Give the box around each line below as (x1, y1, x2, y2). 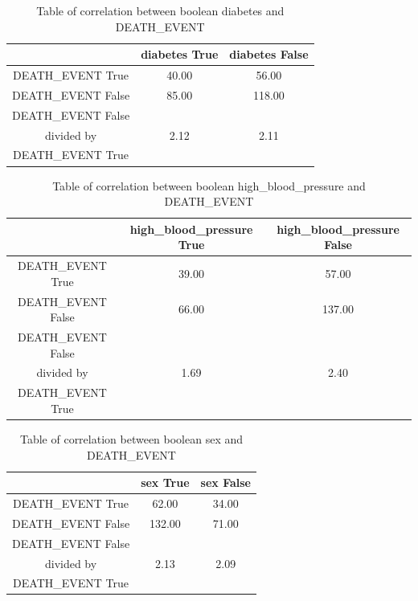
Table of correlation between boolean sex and (19, 430, 244, 447)
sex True (141, 474, 190, 491)
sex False (200, 474, 251, 491)
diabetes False (229, 46, 309, 63)
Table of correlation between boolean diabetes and (36, 2, 285, 18)
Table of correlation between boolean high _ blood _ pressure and (52, 177, 366, 194)
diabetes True (141, 46, 219, 63)
